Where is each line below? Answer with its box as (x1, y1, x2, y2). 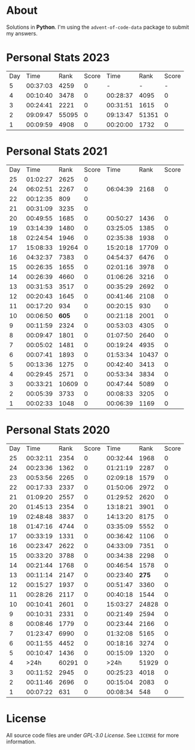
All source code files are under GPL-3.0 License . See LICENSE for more (6, 731, 179, 739)
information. (6, 738, 36, 745)
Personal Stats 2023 (6, 51, 110, 65)
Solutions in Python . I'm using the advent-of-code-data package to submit (6, 23, 190, 31)
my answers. (6, 29, 38, 37)
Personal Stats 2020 (6, 423, 111, 436)
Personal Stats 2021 (6, 144, 108, 158)
